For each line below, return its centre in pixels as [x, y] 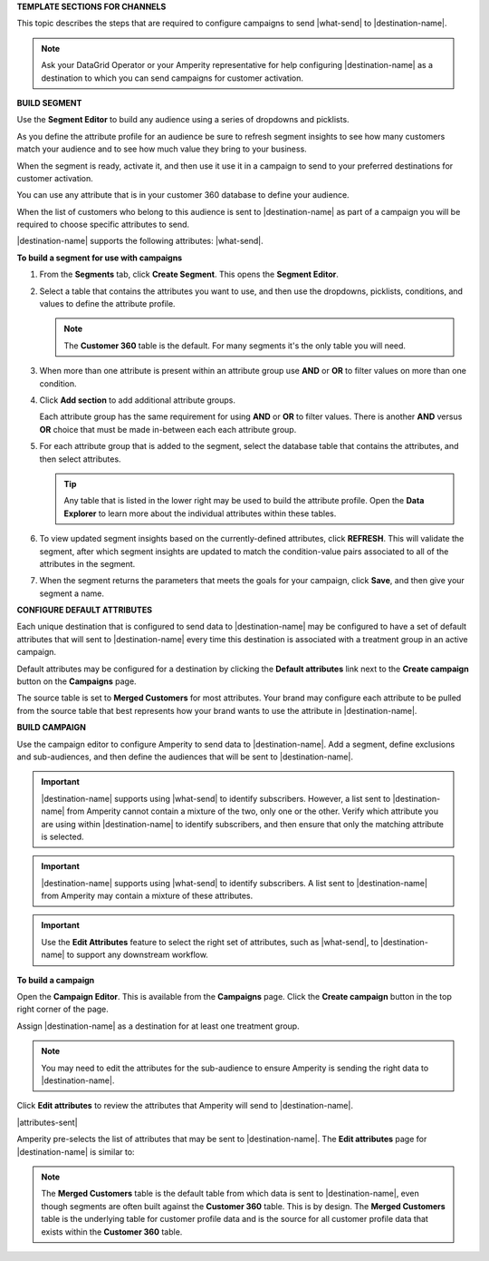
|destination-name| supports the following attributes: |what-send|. [140, 241]
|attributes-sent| [47, 1122]
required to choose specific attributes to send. [103, 225]
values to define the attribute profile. [107, 304]
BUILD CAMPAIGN [51, 728]
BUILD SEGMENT [49, 103]
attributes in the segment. [87, 563]
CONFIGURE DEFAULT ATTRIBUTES [85, 610]
